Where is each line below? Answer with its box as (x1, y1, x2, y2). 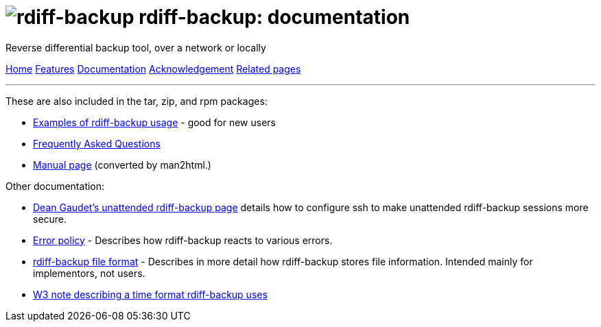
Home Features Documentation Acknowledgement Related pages (5, 62, 301, 75)
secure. (33, 213, 67, 225)
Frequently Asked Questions (33, 137, 161, 149)
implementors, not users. (33, 267, 145, 279)
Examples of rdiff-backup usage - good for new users (33, 116, 276, 128)
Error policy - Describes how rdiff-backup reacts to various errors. (33, 234, 333, 246)
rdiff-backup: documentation (139, 5, 410, 29)
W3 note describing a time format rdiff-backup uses (33, 288, 268, 300)
